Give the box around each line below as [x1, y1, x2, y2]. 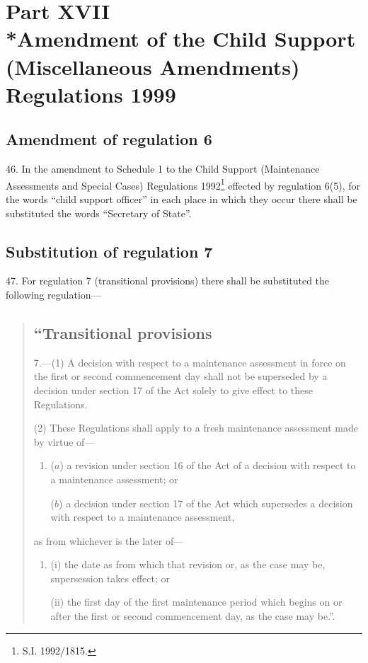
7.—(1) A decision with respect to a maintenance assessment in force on [33, 354, 346, 369]
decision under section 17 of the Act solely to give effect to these [33, 382, 314, 397]
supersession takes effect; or [50, 570, 171, 585]
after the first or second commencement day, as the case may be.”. [50, 609, 335, 623]
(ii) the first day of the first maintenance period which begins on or [50, 594, 343, 609]
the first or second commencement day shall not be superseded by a [33, 369, 328, 384]
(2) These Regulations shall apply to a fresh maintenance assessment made [33, 420, 358, 435]
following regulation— [6, 287, 101, 301]
